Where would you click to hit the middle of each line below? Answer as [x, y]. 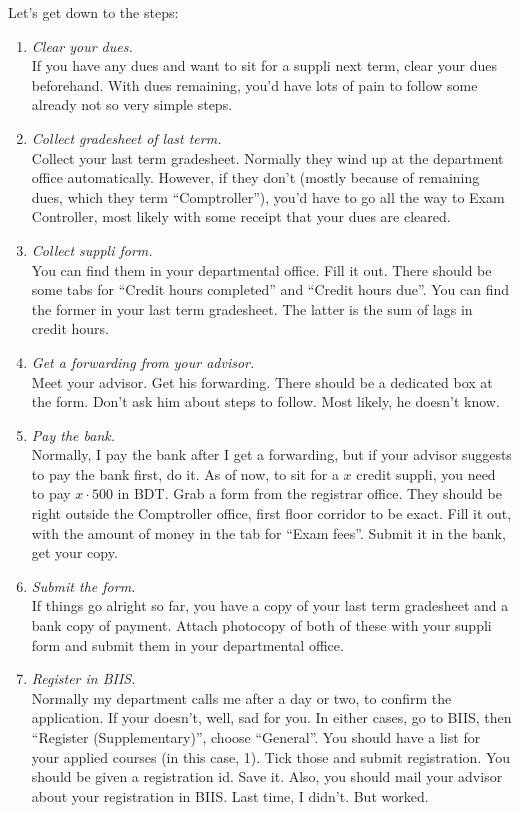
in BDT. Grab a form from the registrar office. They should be [309, 493]
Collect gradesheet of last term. [126, 137]
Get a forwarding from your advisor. [143, 361]
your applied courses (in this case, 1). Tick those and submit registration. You [271, 756]
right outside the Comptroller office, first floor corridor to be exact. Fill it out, [271, 513]
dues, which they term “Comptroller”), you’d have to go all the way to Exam [268, 196]
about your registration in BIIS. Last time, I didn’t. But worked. [230, 795]
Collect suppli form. [92, 249]
